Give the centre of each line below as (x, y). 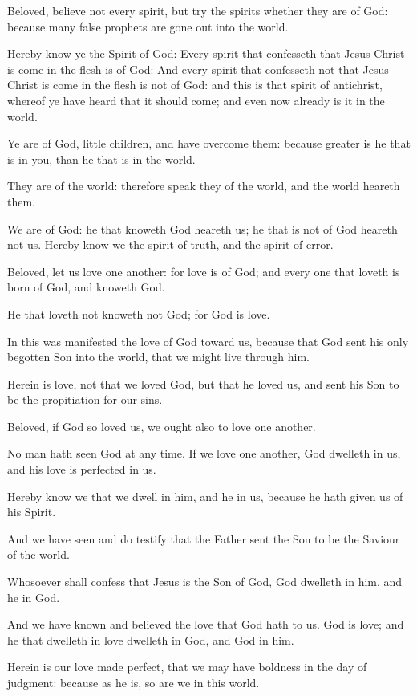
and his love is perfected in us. (82, 469)
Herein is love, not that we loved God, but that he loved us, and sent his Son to (203, 383)
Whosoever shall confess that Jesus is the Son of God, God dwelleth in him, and (205, 582)
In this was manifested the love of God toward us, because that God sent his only (208, 341)
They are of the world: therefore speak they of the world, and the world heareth (204, 186)
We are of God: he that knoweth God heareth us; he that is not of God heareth (202, 228)
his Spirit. (32, 512)
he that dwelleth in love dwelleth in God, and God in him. (151, 639)
